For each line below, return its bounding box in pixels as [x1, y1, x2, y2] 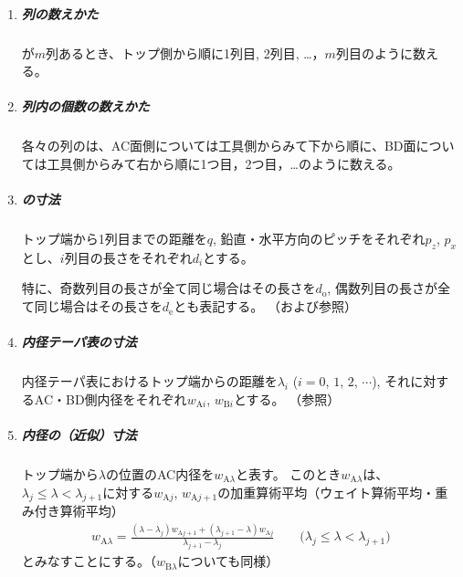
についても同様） [177, 551, 279, 571]
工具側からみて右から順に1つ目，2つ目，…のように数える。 [47, 153, 401, 173]
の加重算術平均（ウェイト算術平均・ [217, 482, 436, 501]
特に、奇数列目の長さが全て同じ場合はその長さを [21, 278, 316, 298]
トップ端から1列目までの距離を [21, 229, 207, 248]
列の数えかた [21, 4, 99, 23]
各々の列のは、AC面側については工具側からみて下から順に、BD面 [21, 136, 416, 155]
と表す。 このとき [236, 464, 342, 483]
